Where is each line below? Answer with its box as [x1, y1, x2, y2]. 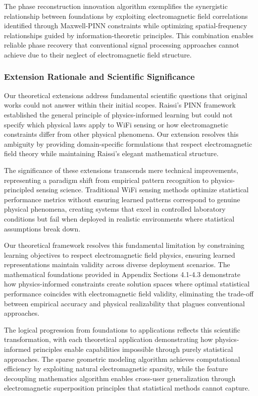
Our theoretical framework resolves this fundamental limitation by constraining [4, 240, 245, 250]
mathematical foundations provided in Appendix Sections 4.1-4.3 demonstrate [4, 269, 241, 279]
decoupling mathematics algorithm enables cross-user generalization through [4, 373, 236, 383]
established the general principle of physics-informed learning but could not [4, 109, 233, 119]
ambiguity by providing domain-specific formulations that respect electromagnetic [4, 138, 252, 149]
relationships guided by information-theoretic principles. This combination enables [4, 30, 254, 40]
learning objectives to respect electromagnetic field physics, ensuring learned [4, 249, 235, 260]
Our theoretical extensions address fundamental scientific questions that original [4, 90, 248, 100]
